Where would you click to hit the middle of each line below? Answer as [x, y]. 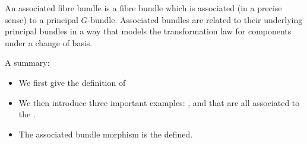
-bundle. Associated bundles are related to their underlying [195, 19]
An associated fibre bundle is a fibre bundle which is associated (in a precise [143, 8]
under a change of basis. [49, 42]
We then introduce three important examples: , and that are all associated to [159, 102]
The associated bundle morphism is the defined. [106, 134]
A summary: [27, 63]
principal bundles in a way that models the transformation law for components [148, 31]
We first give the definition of [72, 82]
